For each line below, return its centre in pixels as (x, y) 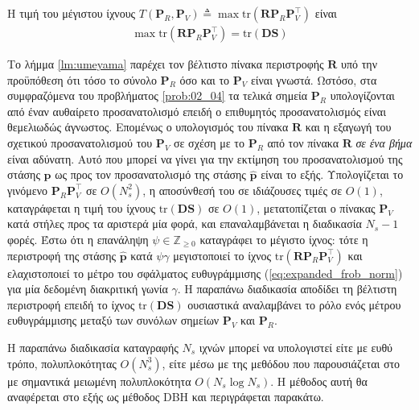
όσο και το (205, 79)
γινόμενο (27, 190)
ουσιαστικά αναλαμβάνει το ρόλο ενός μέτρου (294, 304)
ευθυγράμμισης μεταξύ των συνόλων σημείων (113, 320)
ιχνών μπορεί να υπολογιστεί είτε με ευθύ (296, 347)
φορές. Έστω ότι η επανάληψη (78, 239)
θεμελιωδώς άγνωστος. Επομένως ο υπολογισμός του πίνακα (148, 127)
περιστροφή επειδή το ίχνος (71, 304)
